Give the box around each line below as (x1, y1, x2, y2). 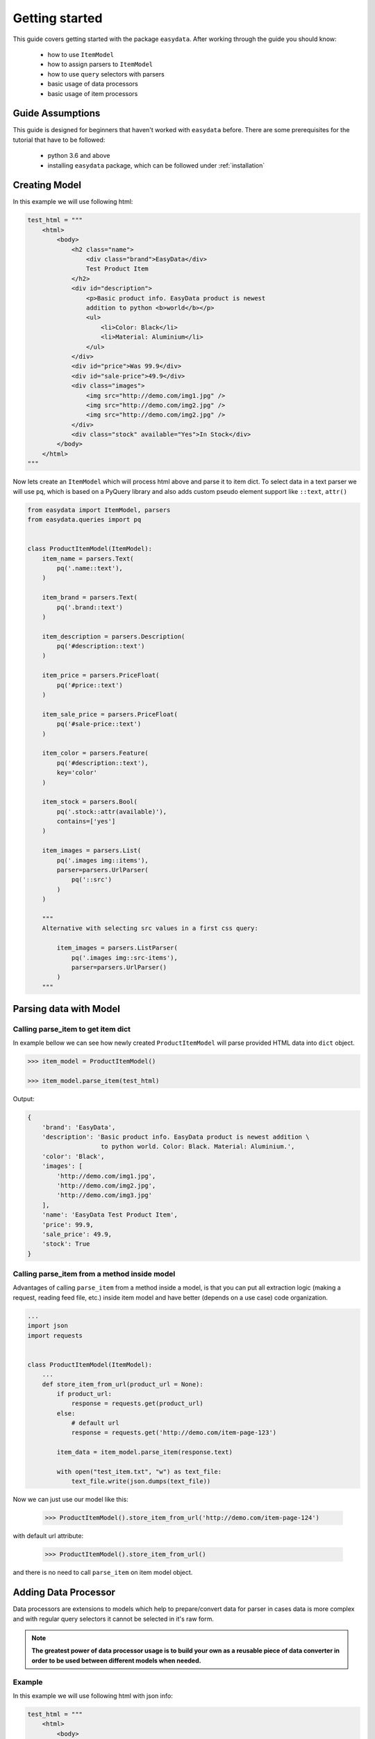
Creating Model (12, 179, 82, 191)
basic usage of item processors (47, 89, 138, 97)
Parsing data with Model (12, 1003, 121, 1015)
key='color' (56, 769, 97, 777)
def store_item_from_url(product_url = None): (42, 1380, 204, 1388)
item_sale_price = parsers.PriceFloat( (42, 710, 178, 718)
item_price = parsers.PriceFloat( (42, 671, 160, 680)
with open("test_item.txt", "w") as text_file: (56, 1468, 222, 1476)
